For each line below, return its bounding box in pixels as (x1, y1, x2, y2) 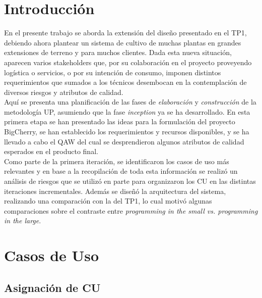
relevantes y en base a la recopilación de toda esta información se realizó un (4, 166, 238, 176)
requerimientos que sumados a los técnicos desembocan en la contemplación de (4, 77, 247, 87)
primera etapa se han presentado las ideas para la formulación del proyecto (4, 116, 235, 127)
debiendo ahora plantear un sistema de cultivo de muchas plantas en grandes (4, 37, 241, 47)
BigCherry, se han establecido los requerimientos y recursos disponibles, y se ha (4, 126, 249, 137)
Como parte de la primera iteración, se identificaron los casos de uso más (4, 156, 229, 166)
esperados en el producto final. (4, 146, 98, 157)
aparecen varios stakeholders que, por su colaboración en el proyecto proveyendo (4, 57, 252, 67)
